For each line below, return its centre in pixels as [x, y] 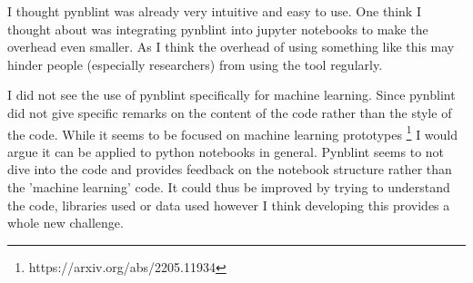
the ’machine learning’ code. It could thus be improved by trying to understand [229, 187]
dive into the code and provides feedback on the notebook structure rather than [230, 169]
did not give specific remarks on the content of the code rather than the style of [230, 112]
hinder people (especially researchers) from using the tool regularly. [195, 64]
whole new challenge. [65, 223]
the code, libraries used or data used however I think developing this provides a [229, 205]
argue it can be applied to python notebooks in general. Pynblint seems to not [226, 151]
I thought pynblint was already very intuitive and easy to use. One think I [214, 11]
